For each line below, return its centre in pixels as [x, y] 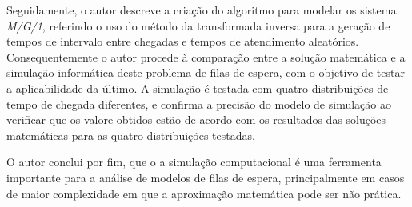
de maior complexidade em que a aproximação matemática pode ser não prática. [204, 193]
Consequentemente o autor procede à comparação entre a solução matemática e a [206, 56]
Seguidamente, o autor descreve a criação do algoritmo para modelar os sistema [202, 10]
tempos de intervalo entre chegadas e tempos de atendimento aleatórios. [183, 41]
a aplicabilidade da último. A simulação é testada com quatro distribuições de [198, 88]
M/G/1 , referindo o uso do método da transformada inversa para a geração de [198, 25]
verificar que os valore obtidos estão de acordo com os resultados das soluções [196, 119]
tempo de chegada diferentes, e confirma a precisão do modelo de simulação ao [199, 103]
